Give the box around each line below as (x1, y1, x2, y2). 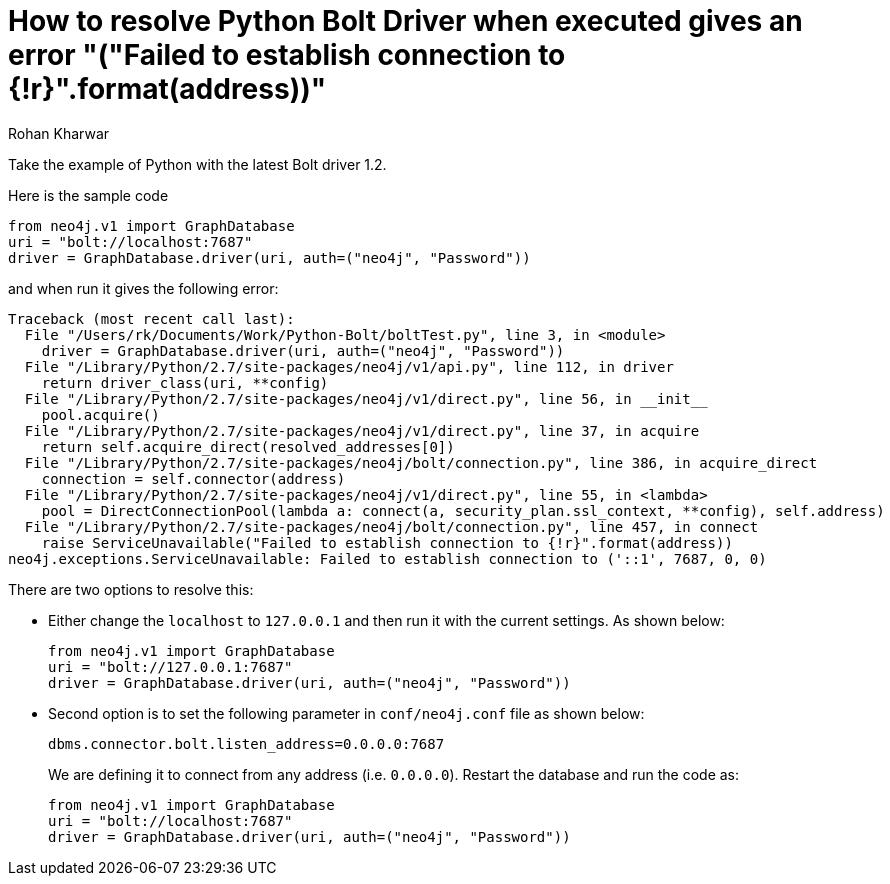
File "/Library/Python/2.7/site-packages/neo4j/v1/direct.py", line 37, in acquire (24, 422, 700, 439)
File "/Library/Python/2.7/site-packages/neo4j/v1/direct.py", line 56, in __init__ (24, 390, 708, 407)
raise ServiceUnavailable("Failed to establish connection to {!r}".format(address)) (41, 534, 733, 551)
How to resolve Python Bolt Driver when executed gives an (8, 4, 803, 38)
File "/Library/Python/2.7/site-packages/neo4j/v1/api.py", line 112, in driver (24, 358, 674, 375)
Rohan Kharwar (8, 124, 110, 142)
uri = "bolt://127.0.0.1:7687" (48, 658, 293, 675)
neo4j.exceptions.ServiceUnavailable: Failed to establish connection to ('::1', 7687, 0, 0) (8, 550, 767, 567)
